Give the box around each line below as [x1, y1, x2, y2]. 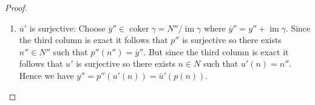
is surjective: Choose [29, 21, 106, 34]
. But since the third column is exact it [143, 45, 289, 58]
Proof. [5, 1, 27, 13]
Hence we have [19, 69, 74, 81]
